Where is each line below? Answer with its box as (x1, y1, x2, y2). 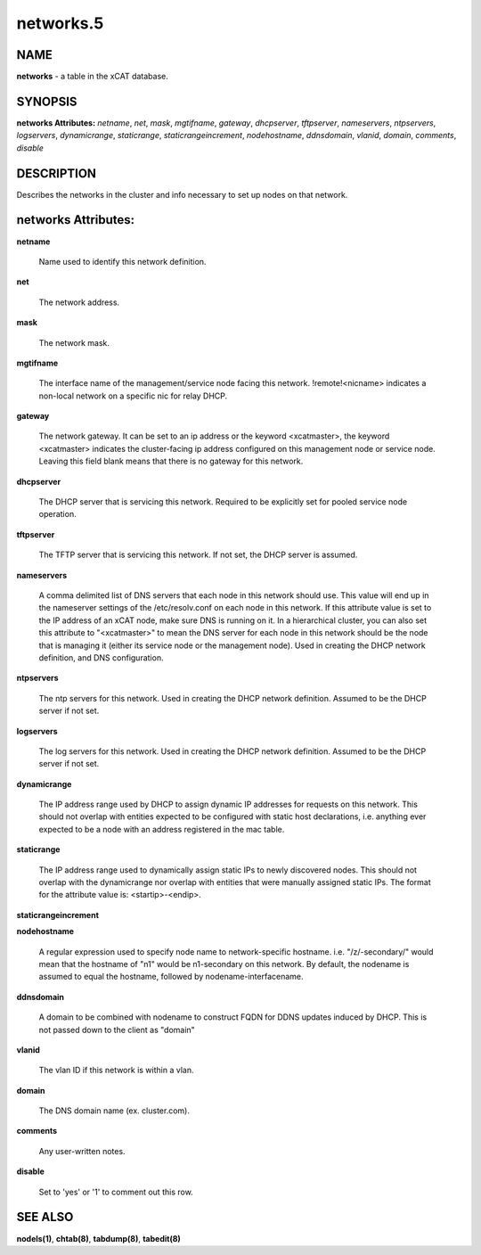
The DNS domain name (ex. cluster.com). (38, 1105, 191, 1116)
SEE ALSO (16, 1210, 74, 1225)
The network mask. (38, 337, 110, 348)
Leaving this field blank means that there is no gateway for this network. (38, 455, 304, 467)
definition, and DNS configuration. (38, 652, 164, 663)
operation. (38, 509, 77, 520)
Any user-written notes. (38, 1145, 126, 1156)
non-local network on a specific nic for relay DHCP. (38, 390, 228, 401)
